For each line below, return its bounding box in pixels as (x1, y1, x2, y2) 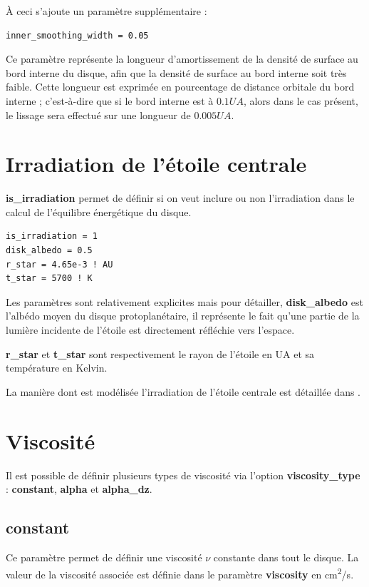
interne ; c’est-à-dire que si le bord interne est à (6, 93, 214, 108)
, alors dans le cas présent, (243, 93, 358, 108)
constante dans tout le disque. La (213, 549, 359, 564)
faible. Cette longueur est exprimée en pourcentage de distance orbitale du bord (6, 79, 355, 94)
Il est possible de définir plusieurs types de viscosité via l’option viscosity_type (6, 467, 360, 482)
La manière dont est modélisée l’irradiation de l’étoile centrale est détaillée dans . (6, 384, 361, 399)
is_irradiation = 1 (6, 231, 98, 242)
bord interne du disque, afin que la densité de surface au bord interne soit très (6, 65, 347, 80)
